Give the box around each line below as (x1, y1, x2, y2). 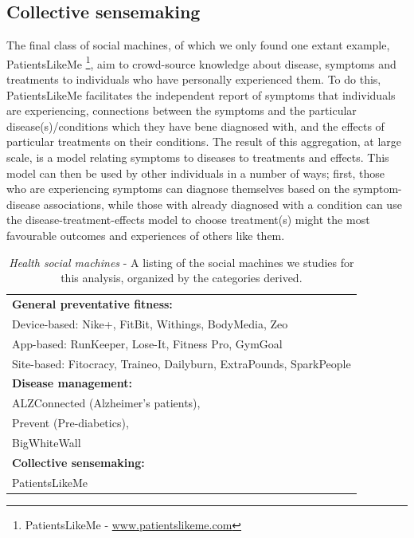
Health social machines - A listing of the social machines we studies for (9, 253, 354, 270)
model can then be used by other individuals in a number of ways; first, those (6, 164, 385, 181)
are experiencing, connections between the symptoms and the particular (6, 102, 357, 119)
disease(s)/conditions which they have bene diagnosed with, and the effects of (6, 117, 385, 134)
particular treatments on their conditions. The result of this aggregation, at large (6, 133, 402, 150)
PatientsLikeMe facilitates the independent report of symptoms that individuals (6, 86, 396, 103)
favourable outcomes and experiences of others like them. (6, 226, 285, 243)
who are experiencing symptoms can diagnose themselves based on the (6, 180, 350, 197)
